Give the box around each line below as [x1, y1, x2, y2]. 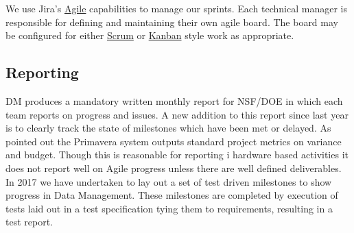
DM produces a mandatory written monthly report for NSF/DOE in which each [5, 93, 343, 108]
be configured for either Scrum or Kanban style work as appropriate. [5, 28, 294, 42]
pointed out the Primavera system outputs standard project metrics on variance [5, 134, 342, 148]
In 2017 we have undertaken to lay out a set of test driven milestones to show [5, 174, 332, 188]
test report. [5, 214, 53, 229]
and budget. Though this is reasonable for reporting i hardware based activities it [5, 147, 349, 162]
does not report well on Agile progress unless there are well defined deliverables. [5, 160, 342, 175]
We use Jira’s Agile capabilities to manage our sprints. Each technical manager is [5, 1, 347, 15]
